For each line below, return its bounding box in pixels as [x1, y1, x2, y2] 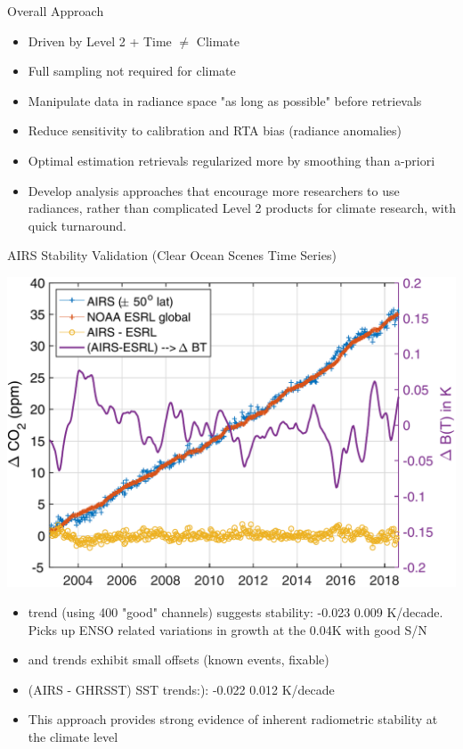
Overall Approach [7, 2, 104, 20]
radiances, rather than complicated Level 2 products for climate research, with [28, 199, 456, 217]
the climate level [28, 727, 118, 745]
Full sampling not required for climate [28, 61, 236, 80]
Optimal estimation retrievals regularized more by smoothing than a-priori [28, 151, 435, 169]
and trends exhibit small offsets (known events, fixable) [28, 650, 329, 669]
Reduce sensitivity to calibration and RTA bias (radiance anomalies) [28, 121, 402, 140]
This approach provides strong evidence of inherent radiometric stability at [28, 710, 438, 729]
